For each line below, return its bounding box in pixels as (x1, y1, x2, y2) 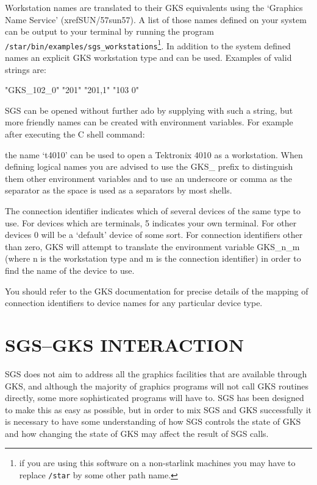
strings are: (5, 63, 46, 75)
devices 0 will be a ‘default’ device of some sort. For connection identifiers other (5, 228, 303, 241)
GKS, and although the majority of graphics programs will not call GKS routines (5, 379, 309, 392)
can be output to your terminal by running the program (5, 25, 214, 38)
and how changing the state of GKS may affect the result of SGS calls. (5, 427, 269, 439)
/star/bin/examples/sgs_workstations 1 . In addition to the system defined (5, 37, 291, 52)
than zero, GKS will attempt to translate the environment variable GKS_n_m (5, 240, 300, 253)
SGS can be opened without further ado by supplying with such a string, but (5, 103, 293, 116)
